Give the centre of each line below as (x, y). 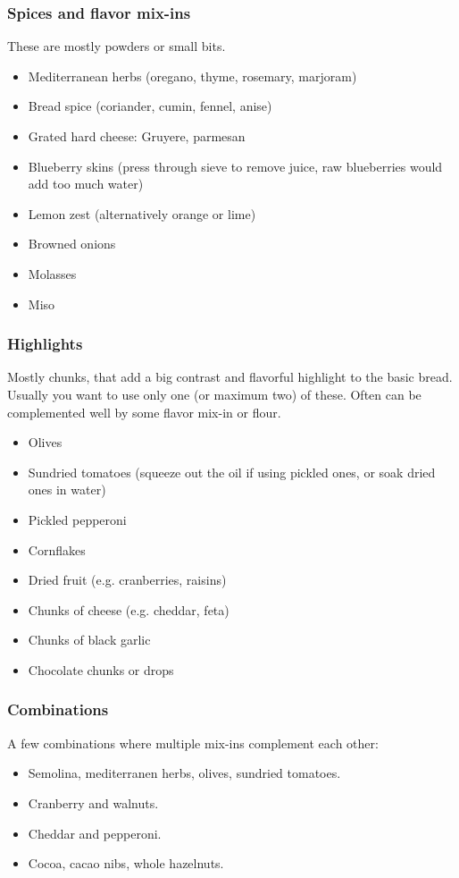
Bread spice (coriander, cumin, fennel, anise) (150, 106)
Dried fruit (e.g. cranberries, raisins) (127, 580)
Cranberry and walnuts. (93, 802)
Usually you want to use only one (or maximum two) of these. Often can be (214, 394)
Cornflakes (57, 549)
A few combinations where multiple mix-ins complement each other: (193, 743)
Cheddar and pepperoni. (95, 833)
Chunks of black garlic (89, 640)
